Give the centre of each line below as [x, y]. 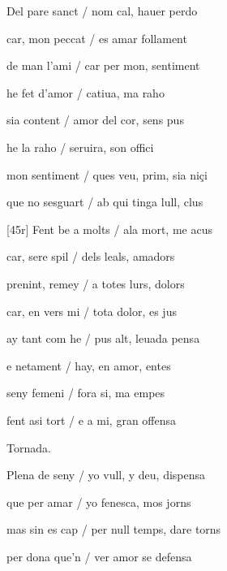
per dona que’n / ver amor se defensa [99, 556]
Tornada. [29, 447]
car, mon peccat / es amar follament [97, 38]
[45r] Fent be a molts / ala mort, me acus [109, 229]
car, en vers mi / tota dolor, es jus [92, 311]
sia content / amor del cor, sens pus [95, 120]
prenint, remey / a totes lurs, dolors [96, 283]
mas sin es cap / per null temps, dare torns [114, 529]
